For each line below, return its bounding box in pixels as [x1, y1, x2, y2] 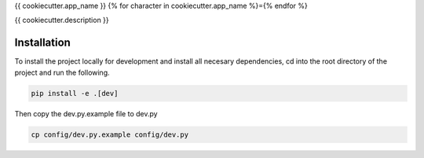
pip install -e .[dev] [31, 89, 119, 97]
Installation [14, 36, 71, 50]
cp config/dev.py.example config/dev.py [31, 130, 188, 139]
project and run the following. [14, 68, 110, 77]
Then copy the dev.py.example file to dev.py [14, 108, 158, 118]
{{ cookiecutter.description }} [14, 16, 109, 25]
